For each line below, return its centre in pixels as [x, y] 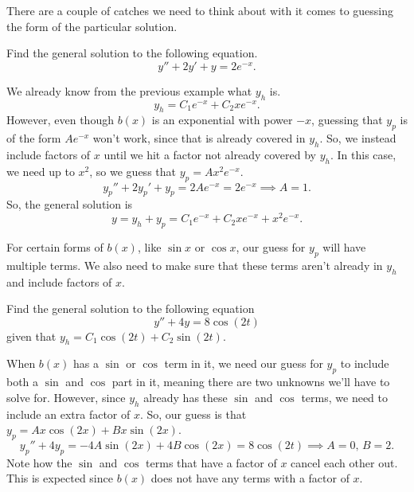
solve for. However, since [66, 397]
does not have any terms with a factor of [250, 478]
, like [149, 246]
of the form [34, 138]
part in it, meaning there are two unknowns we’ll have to [251, 382]
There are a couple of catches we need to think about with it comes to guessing [200, 10]
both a [23, 382]
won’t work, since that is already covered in [199, 138]
